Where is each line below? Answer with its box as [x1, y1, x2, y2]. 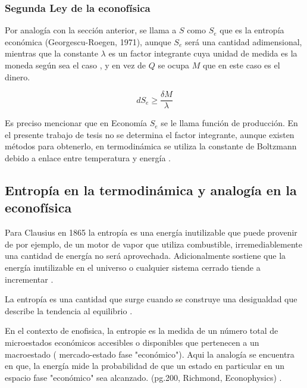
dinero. [5, 70, 30, 83]
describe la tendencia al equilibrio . [5, 304, 133, 317]
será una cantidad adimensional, [184, 35, 302, 48]
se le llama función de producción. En [161, 117, 298, 129]
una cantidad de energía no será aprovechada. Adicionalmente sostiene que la [5, 249, 286, 262]
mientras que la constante [5, 47, 98, 60]
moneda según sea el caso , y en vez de [5, 59, 146, 71]
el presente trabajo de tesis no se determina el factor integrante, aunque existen [5, 128, 295, 140]
